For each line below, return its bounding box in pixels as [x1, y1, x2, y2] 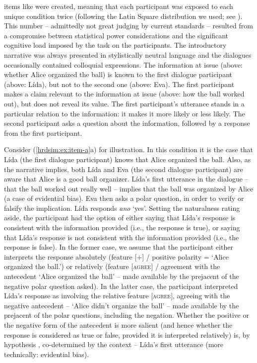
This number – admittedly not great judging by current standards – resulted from [4, 20, 253, 31]
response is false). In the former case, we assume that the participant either [4, 242, 233, 252]
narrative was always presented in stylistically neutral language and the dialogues [4, 49, 252, 60]
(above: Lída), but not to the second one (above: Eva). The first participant [4, 79, 235, 89]
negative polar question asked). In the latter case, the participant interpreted [4, 280, 238, 291]
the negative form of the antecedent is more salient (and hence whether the [4, 320, 233, 330]
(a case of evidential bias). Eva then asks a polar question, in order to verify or [4, 193, 244, 203]
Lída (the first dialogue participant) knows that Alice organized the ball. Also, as [4, 154, 251, 164]
